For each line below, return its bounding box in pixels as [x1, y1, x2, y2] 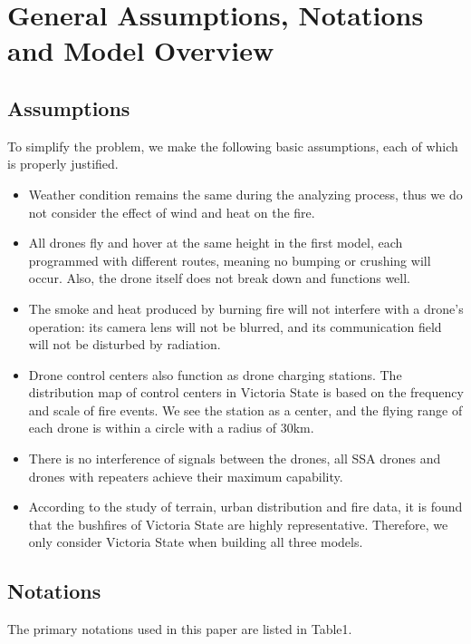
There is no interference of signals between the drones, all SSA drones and [28, 449, 441, 468]
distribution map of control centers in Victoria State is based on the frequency [28, 383, 464, 402]
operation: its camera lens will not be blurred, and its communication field [28, 317, 442, 336]
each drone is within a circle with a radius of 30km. [28, 418, 314, 437]
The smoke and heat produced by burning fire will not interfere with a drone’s [28, 298, 464, 317]
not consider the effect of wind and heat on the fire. [28, 202, 315, 221]
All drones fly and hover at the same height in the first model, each [28, 233, 403, 252]
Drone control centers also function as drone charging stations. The [28, 365, 402, 384]
